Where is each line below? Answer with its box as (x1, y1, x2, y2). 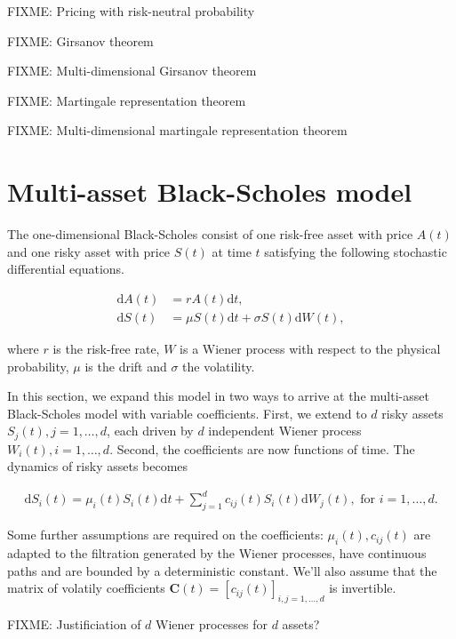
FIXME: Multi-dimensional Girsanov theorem (7, 61, 257, 80)
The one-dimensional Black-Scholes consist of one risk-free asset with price (7, 225, 413, 244)
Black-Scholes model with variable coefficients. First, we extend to (7, 403, 367, 422)
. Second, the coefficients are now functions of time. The (109, 439, 415, 458)
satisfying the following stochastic (264, 242, 447, 260)
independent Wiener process (208, 421, 362, 440)
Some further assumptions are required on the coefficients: (7, 525, 324, 544)
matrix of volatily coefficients (7, 579, 165, 597)
